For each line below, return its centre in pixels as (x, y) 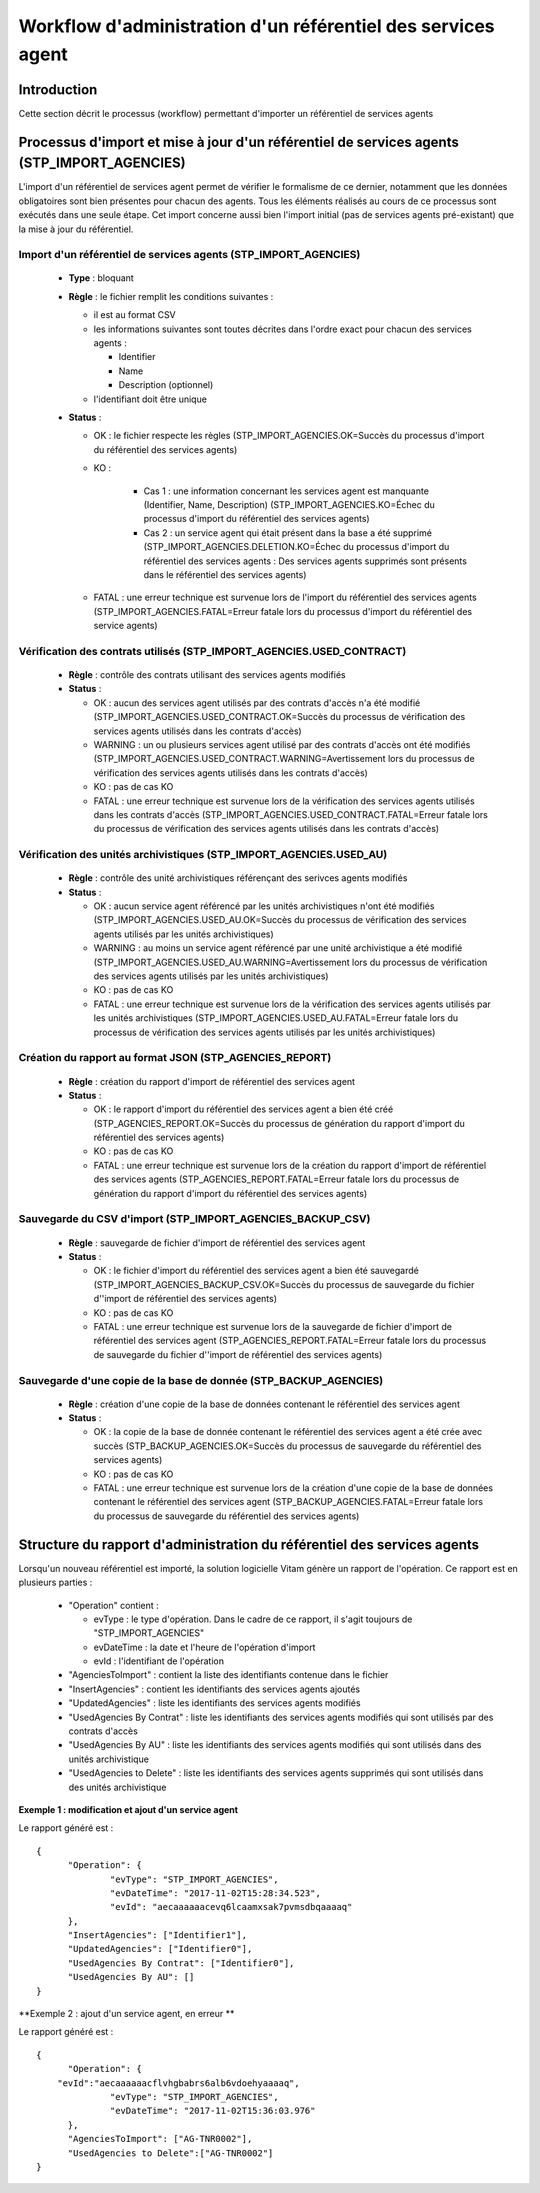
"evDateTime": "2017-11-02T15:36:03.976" (213, 2111)
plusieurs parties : (55, 1582)
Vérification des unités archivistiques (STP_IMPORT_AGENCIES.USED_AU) (203, 855)
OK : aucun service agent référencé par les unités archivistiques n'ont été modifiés (264, 906)
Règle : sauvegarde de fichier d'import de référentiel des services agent (217, 1242)
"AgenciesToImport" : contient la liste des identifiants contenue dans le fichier (228, 1675)
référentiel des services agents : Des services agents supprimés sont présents (305, 561)
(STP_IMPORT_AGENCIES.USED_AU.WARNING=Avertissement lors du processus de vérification (290, 962)
